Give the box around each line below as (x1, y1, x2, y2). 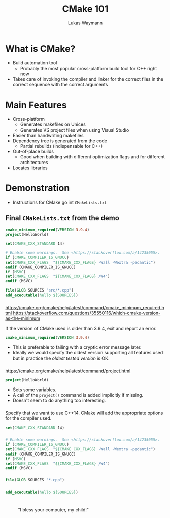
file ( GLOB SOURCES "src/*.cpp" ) (5, 288, 74, 293)
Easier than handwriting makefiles (12, 132, 84, 138)
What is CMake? (5, 43, 76, 54)
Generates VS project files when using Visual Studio (20, 126, 129, 133)
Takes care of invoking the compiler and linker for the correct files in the (12, 76, 164, 82)
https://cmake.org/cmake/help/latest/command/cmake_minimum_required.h (5, 304, 164, 310)
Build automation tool (12, 59, 57, 66)
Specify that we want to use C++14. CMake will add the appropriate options (5, 410, 163, 416)
